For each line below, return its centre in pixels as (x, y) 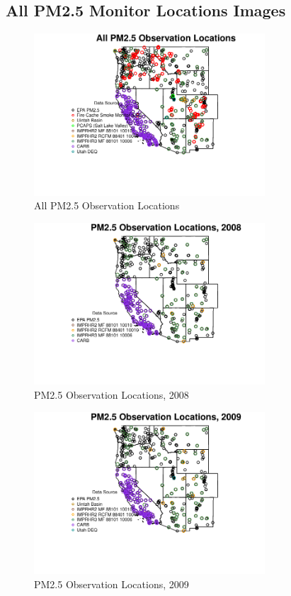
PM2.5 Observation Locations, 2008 (112, 395)
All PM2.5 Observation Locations (107, 205)
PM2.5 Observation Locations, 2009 (112, 584)
